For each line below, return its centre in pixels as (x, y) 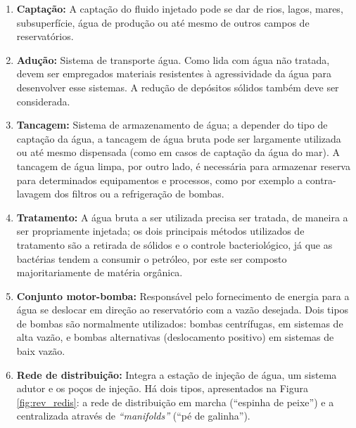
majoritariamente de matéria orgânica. (100, 272)
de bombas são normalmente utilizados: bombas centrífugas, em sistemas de (180, 323)
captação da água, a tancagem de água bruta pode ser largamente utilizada (179, 138)
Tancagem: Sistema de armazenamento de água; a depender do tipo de (172, 125)
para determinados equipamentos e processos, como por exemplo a (159, 180)
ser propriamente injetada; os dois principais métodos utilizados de (160, 231)
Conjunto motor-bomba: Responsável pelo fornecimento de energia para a (183, 296)
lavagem (34, 194)
